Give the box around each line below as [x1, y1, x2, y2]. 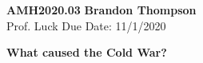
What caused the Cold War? [6, 44, 167, 61]
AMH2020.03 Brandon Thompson [6, 2, 197, 18]
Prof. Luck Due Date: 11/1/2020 [6, 17, 166, 33]
